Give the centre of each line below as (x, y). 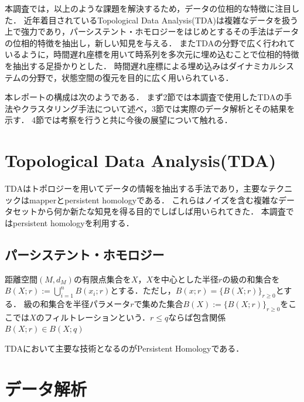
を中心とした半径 (186, 279)
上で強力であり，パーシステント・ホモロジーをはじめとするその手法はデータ (152, 31)
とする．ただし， (143, 290)
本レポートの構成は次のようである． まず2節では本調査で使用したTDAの (144, 97)
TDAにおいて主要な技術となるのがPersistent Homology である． (124, 348)
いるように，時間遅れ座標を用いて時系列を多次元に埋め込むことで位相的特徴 (152, 54)
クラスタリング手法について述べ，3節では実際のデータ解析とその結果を (158, 108)
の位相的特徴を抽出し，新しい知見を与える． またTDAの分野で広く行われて (150, 42)
